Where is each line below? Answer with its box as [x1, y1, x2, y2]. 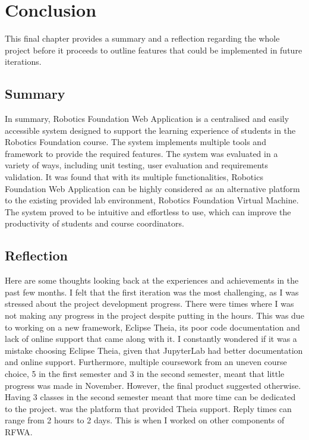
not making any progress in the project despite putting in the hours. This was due [5, 309, 304, 322]
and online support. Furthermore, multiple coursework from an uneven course [5, 356, 287, 368]
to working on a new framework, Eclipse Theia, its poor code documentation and [5, 320, 300, 333]
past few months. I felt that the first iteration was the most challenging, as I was [5, 285, 299, 298]
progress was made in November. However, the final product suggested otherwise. [5, 379, 301, 391]
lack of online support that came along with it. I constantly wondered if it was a [5, 332, 297, 345]
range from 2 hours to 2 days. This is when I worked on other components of [5, 414, 285, 426]
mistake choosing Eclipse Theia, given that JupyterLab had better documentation [5, 344, 303, 356]
